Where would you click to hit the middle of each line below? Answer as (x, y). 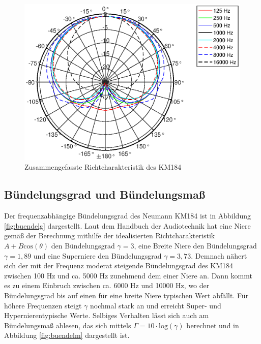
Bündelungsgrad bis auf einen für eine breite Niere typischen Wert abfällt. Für (126, 295)
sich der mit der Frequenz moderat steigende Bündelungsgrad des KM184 (119, 265)
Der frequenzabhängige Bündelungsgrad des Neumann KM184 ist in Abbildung (127, 216)
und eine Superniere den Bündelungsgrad (97, 255)
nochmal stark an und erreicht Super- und (156, 305)
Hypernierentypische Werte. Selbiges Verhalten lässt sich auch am (107, 315)
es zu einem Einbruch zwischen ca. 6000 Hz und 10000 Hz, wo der (107, 285)
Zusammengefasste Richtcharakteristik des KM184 (103, 167)
